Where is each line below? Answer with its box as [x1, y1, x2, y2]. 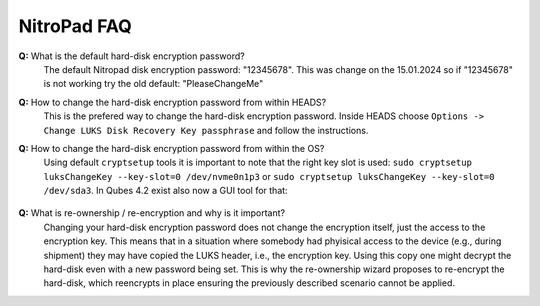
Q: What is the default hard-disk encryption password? [18, 50, 245, 62]
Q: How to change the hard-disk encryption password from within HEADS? [18, 96, 327, 108]
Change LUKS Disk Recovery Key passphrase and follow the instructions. [43, 124, 369, 136]
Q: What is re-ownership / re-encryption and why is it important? [18, 207, 285, 219]
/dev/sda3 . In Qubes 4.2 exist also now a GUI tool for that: [43, 185, 289, 197]
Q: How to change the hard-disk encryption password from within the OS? [18, 142, 325, 154]
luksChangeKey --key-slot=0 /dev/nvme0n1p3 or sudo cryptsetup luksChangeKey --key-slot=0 [43, 170, 495, 182]
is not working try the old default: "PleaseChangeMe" [43, 78, 264, 90]
